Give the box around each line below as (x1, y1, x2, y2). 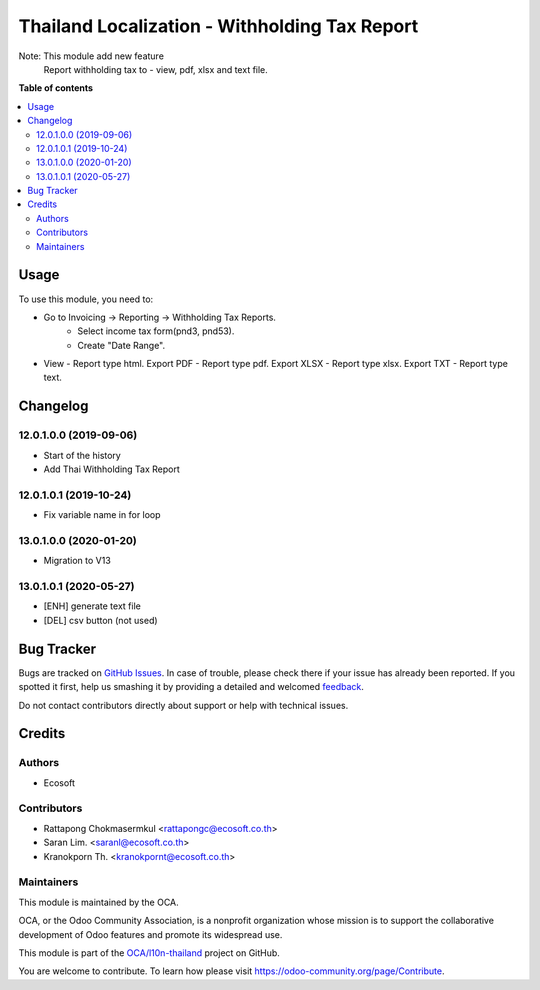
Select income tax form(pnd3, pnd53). (77, 325, 235, 337)
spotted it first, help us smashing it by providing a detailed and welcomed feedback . (18, 681, 365, 693)
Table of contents (18, 82, 94, 94)
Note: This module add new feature (18, 50, 165, 62)
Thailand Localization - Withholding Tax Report (18, 15, 419, 37)
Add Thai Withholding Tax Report (43, 463, 180, 475)
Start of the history (43, 449, 122, 461)
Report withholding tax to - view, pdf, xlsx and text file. (43, 63, 269, 75)
